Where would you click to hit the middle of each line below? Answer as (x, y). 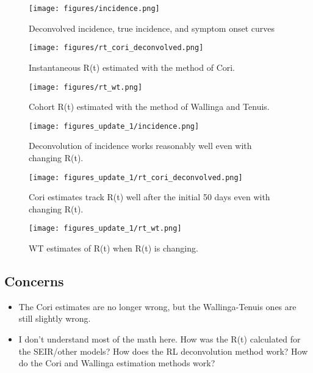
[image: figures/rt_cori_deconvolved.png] (116, 48)
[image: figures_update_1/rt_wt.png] (105, 229)
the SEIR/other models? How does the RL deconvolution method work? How (163, 351)
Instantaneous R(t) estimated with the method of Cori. (132, 67)
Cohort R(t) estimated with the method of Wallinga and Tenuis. (149, 107)
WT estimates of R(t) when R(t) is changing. (113, 248)
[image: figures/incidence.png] (94, 9)
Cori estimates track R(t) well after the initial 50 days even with (149, 197)
